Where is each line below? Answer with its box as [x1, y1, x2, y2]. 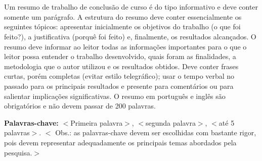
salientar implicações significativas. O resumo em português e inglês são [4, 90, 226, 101]
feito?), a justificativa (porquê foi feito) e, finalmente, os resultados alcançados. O [4, 31, 256, 41]
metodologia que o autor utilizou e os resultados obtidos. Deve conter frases [4, 61, 239, 71]
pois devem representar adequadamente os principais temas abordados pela [4, 137, 237, 147]
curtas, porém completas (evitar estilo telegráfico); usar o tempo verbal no [4, 71, 235, 81]
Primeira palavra [70, 117, 123, 128]
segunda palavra [146, 117, 196, 128]
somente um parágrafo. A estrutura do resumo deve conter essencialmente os [4, 11, 242, 22]
